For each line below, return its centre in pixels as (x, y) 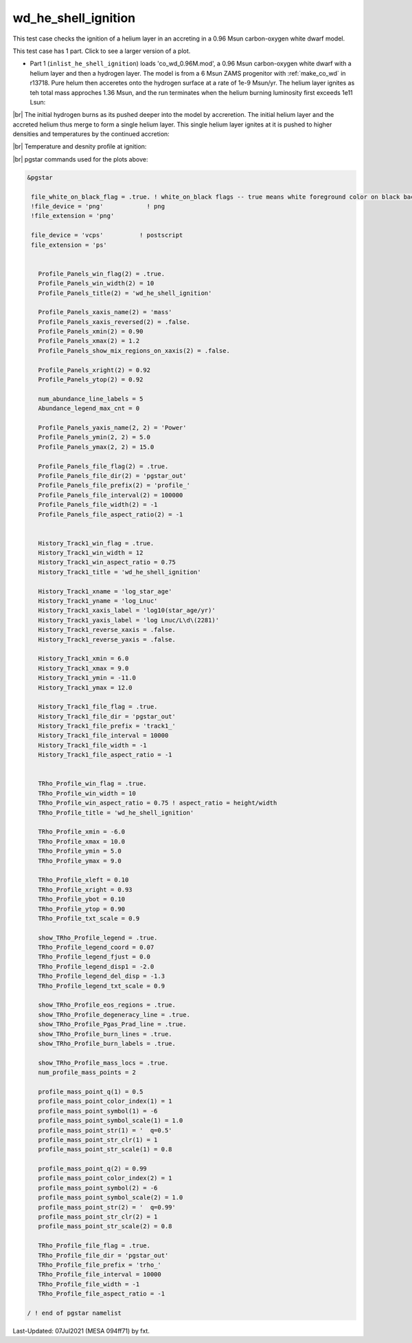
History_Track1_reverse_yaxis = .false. (107, 639)
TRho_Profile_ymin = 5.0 (80, 851)
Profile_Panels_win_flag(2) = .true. (101, 274)
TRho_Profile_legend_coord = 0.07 (96, 948)
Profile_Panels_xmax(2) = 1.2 (89, 341)
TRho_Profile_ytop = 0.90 (82, 909)
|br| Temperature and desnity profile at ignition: (80, 146)
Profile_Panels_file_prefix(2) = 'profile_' (114, 485)
